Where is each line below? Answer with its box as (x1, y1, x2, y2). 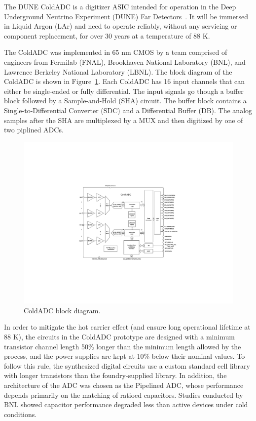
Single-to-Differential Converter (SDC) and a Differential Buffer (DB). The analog (4, 105, 253, 115)
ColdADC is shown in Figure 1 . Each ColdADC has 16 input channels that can (4, 76, 245, 86)
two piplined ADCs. (4, 125, 64, 135)
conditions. (4, 409, 37, 419)
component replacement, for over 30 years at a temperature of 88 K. (4, 30, 210, 41)
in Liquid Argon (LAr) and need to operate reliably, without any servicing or (4, 21, 237, 31)
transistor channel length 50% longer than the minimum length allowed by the (4, 341, 241, 351)
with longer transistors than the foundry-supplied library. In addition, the (4, 370, 227, 380)
